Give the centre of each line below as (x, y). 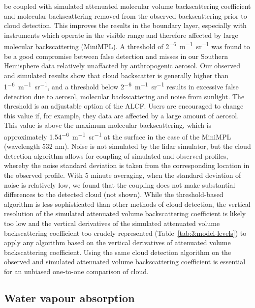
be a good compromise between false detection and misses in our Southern (116, 56)
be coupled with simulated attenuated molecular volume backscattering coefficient (127, 6)
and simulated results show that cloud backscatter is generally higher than (116, 75)
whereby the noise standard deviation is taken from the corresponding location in (127, 165)
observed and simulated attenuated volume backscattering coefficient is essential (125, 262)
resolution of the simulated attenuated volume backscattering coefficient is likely (125, 213)
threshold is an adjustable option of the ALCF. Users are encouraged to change (124, 106)
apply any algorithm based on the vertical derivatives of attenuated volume (117, 242)
